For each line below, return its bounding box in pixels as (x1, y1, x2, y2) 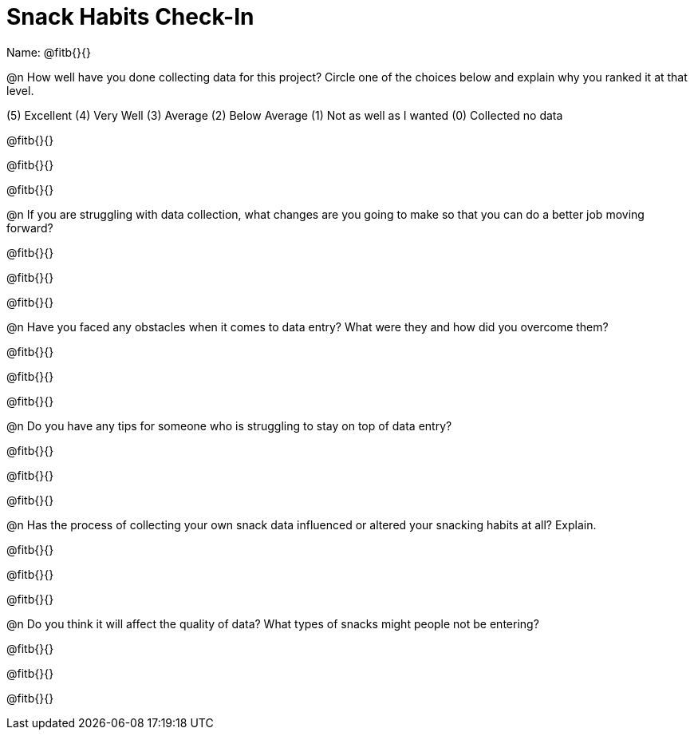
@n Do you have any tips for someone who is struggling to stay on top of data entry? (6, 418, 452, 433)
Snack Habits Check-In (6, 3, 254, 30)
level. (6, 83, 34, 97)
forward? (6, 220, 53, 235)
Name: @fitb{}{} (6, 45, 91, 59)
